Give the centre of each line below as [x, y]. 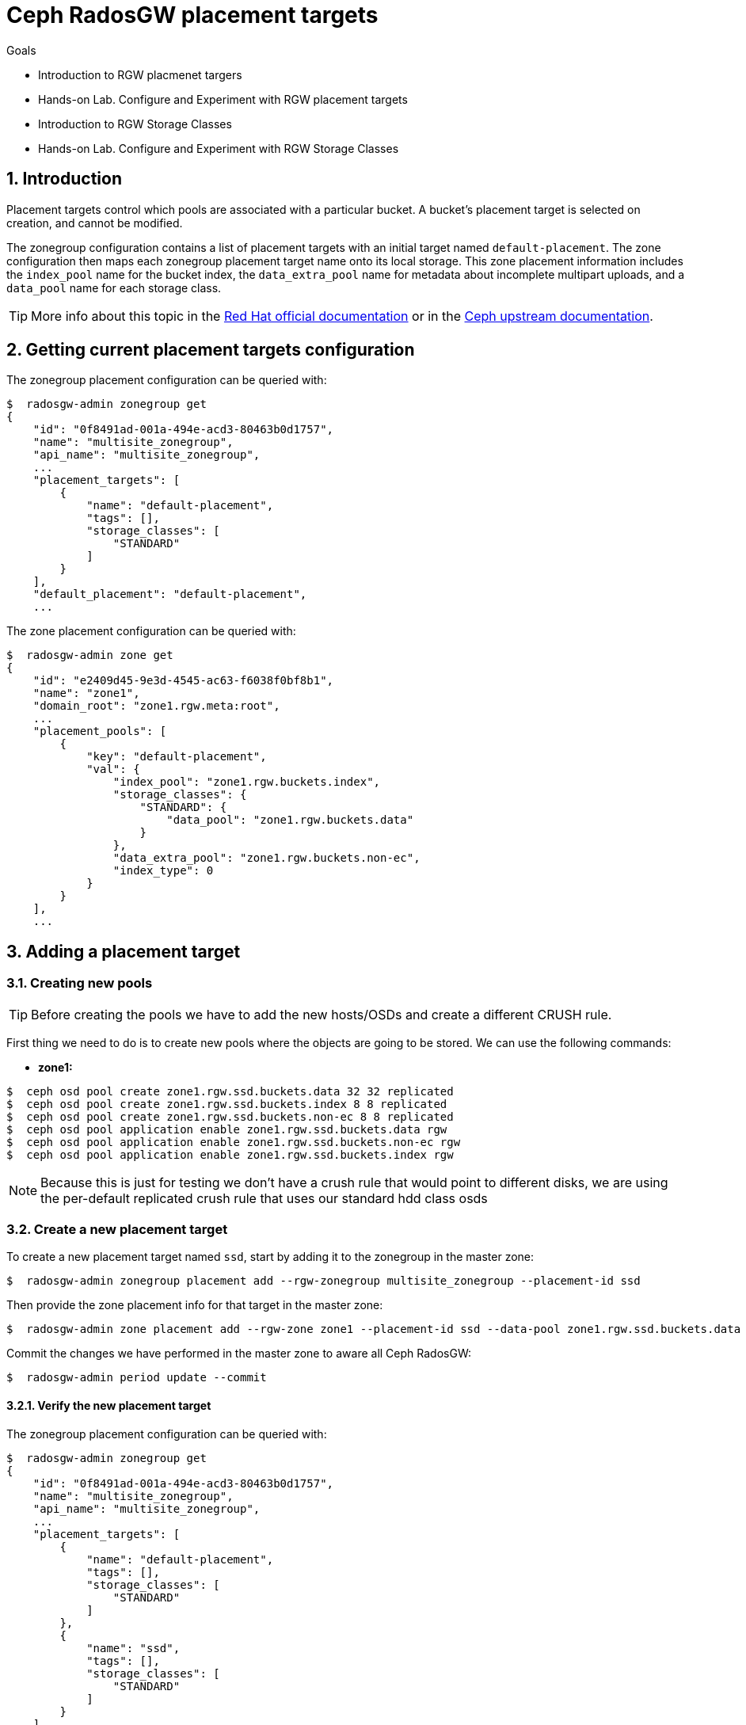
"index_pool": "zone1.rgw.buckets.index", [247, 782]
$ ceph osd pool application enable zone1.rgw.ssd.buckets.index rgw [230, 1154]
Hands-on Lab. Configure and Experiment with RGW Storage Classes [219, 148]
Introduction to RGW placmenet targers [140, 74]
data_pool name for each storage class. [114, 287]
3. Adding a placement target [124, 951]
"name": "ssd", [133, 1648]
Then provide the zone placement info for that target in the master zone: [195, 1305]
